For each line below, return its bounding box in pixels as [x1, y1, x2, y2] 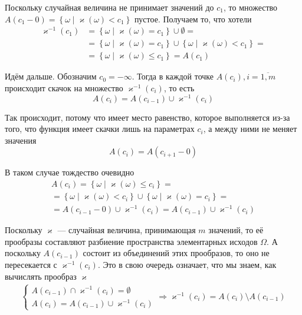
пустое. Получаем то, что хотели [134, 12, 252, 25]
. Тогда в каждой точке [132, 70, 214, 82]
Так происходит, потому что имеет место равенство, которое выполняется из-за [5, 111, 290, 123]
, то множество [224, 1, 278, 13]
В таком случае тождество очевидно [5, 166, 134, 178]
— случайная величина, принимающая [57, 224, 196, 236]
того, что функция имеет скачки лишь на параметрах [5, 122, 195, 135]
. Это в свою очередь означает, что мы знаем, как [97, 258, 277, 270]
